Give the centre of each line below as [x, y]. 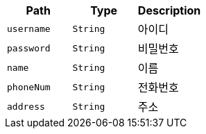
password [29, 48]
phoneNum [29, 87]
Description [169, 10]
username [29, 28]
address [26, 106]
